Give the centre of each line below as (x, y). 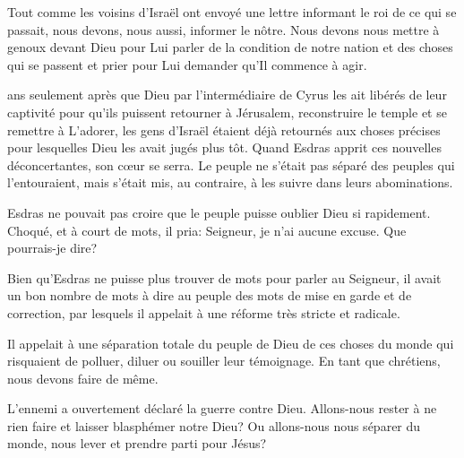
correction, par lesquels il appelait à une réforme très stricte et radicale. (204, 312)
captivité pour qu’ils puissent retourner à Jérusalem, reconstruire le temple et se (227, 112)
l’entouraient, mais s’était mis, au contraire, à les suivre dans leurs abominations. (230, 182)
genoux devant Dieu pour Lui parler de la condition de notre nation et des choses (230, 47)
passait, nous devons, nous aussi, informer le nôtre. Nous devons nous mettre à (223, 29)
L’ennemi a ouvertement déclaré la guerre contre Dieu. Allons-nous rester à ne (222, 408)
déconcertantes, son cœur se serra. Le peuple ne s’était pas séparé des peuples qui (231, 164)
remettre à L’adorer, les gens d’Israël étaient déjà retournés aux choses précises (224, 130)
